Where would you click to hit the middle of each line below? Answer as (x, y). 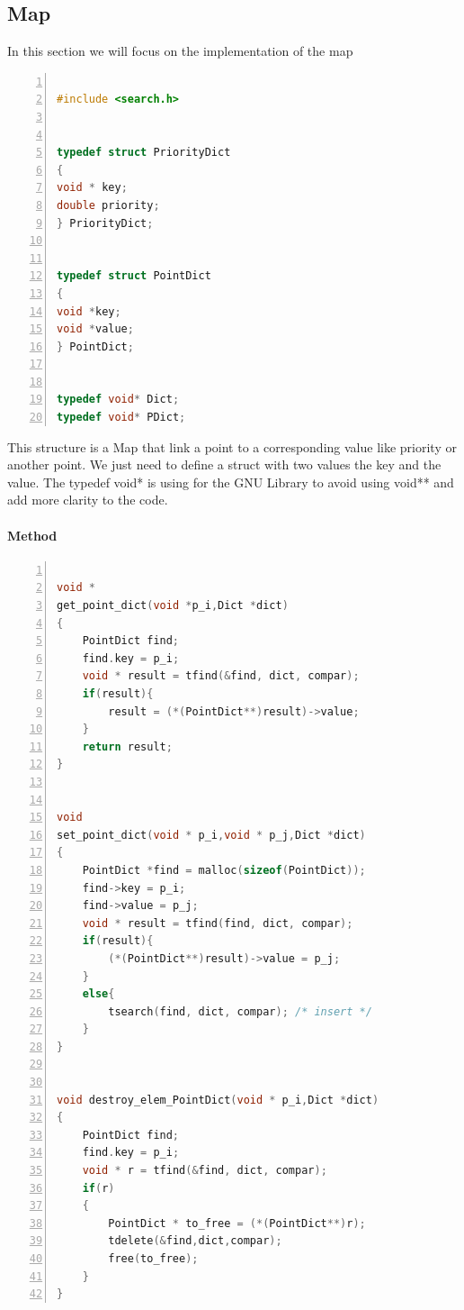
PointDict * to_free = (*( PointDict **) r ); (237, 1223)
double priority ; (108, 205)
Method (32, 535)
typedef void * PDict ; (121, 418)
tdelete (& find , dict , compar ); (195, 1241)
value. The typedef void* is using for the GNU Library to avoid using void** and (231, 482)
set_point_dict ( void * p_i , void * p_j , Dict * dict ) (211, 835)
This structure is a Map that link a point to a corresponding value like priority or (232, 446)
